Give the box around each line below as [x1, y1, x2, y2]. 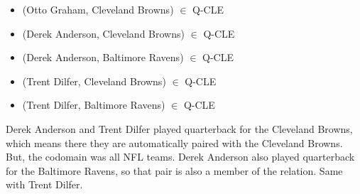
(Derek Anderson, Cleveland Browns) [22, 26, 185, 41]
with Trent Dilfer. [6, 177, 83, 192]
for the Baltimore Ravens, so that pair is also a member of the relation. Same [6, 163, 343, 178]
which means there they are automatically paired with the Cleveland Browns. [6, 135, 343, 150]
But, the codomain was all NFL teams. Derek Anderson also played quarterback [6, 149, 355, 164]
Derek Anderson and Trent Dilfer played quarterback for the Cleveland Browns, [6, 121, 353, 136]
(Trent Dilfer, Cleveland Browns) [22, 73, 166, 88]
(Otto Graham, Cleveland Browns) [22, 2, 174, 16]
